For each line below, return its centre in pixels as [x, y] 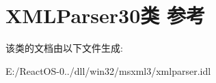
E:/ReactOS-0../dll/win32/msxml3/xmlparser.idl [108, 70]
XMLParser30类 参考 [105, 15]
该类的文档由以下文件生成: [64, 48]
